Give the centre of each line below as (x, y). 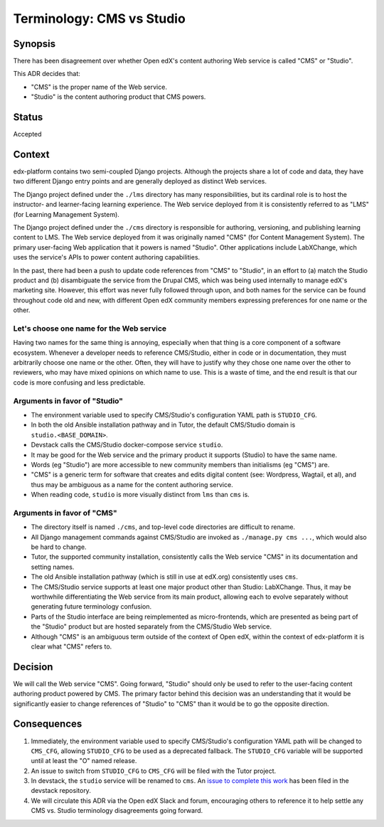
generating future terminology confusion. (91, 607)
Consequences (48, 724)
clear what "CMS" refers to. (71, 646)
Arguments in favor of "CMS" (65, 513)
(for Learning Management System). (66, 214)
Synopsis (34, 44)
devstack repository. (61, 791)
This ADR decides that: (47, 74)
